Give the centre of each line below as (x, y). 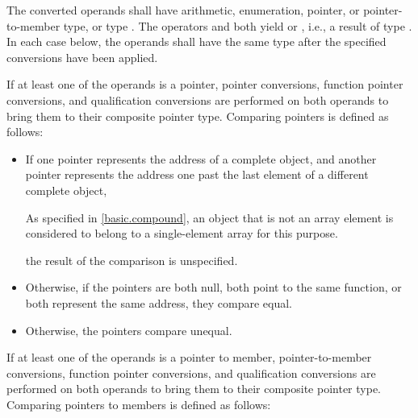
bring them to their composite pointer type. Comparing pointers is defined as (198, 116)
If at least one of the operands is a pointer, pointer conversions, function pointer (205, 84)
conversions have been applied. (82, 57)
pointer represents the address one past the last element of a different (197, 174)
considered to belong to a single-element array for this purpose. (182, 233)
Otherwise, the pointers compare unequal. (129, 330)
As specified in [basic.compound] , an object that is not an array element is (209, 217)
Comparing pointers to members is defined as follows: (139, 404)
